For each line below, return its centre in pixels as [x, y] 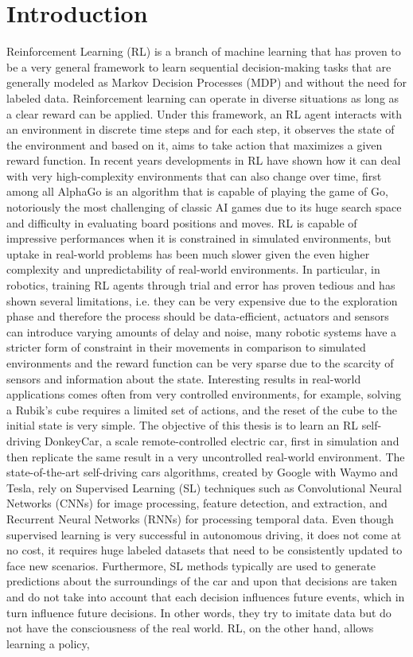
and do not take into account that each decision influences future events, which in [206, 596]
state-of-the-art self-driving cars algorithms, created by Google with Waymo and [203, 472]
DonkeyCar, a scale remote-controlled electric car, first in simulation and [222, 440]
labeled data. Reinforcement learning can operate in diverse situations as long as [203, 97]
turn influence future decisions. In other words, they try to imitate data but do [199, 612]
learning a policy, [48, 643]
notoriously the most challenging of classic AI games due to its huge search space [204, 207]
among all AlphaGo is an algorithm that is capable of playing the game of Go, [197, 191]
